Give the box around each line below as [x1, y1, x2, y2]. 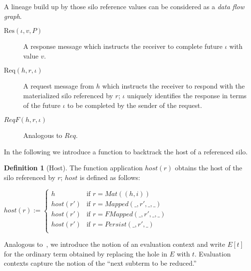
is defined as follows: [80, 172, 140, 182]
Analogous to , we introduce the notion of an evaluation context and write [4, 239, 225, 249]
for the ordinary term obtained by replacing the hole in [4, 248, 167, 258]
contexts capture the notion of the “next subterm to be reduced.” [4, 258, 197, 268]
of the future [23, 100, 61, 110]
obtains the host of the [175, 163, 242, 173]
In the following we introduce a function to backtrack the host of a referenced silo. [4, 146, 248, 156]
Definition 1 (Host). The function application [4, 163, 143, 173]
